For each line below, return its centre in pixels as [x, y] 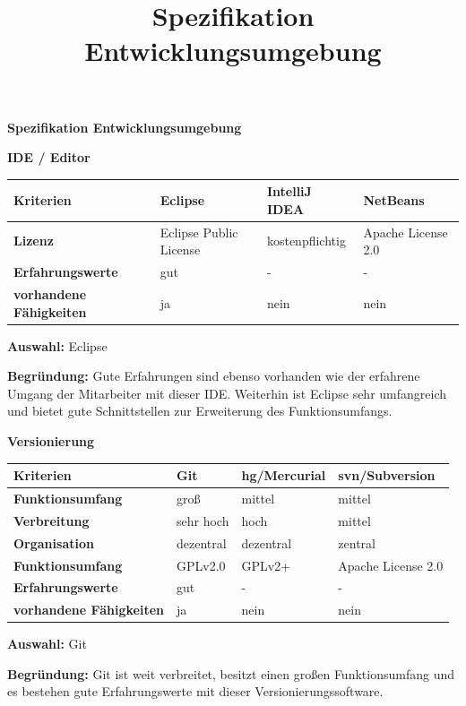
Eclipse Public [199, 232]
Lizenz [34, 241]
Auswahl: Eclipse [57, 345]
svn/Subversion [387, 475]
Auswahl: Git [47, 644]
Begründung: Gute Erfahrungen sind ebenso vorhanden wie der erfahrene [214, 376]
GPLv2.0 [201, 565]
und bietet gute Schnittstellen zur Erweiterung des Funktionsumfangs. [200, 411]
